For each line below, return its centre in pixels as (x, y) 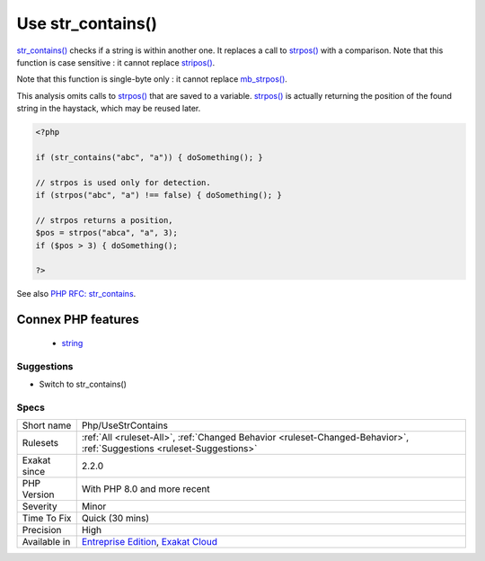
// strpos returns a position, (105, 220)
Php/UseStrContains (124, 425)
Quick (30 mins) (115, 519)
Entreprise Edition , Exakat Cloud (149, 542)
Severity (40, 506)
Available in (46, 542)
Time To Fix (47, 519)
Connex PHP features (78, 320)
